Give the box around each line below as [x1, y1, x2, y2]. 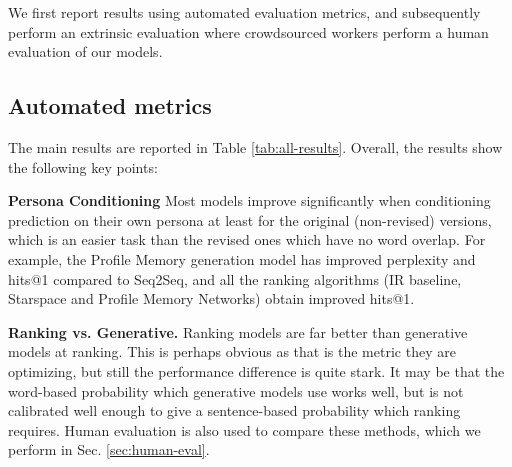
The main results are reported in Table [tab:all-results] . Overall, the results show [8, 136, 503, 157]
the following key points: [8, 156, 158, 177]
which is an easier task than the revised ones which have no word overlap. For [8, 229, 486, 250]
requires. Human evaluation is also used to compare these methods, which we [8, 419, 481, 440]
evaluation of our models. [8, 41, 163, 62]
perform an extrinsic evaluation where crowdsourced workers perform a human [8, 21, 489, 42]
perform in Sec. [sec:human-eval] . [8, 439, 210, 460]
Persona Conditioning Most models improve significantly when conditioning [8, 190, 491, 211]
